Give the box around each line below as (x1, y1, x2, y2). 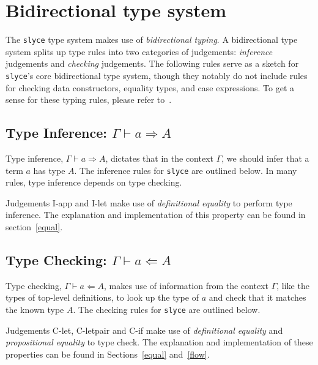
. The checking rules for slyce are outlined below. (73, 303, 261, 316)
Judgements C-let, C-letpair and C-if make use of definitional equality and (6, 323, 283, 336)
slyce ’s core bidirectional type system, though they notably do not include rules (6, 69, 308, 81)
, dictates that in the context (105, 152, 214, 165)
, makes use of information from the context (104, 279, 268, 292)
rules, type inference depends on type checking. (6, 176, 182, 189)
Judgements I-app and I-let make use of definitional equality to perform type (6, 196, 292, 209)
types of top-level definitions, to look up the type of (6, 291, 199, 304)
